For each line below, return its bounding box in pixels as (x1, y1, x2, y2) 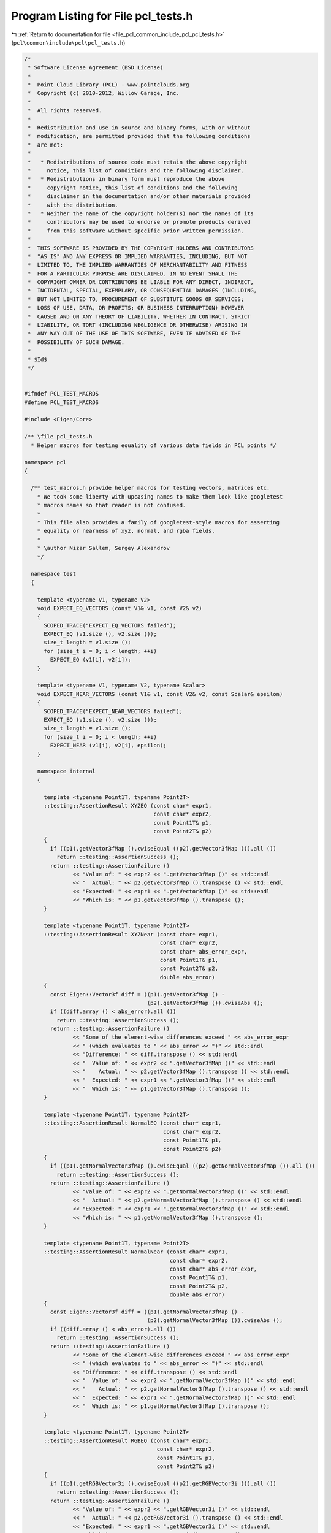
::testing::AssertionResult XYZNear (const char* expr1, (44, 931, 219, 938)
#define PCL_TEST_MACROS (24, 399, 99, 406)
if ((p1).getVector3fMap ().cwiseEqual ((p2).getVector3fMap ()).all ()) (50, 845, 277, 852)
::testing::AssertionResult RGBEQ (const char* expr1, (44, 1437, 212, 1444)
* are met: (28, 141, 64, 148)
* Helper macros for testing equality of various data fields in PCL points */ (31, 442, 277, 449)
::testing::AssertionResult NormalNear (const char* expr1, (44, 1248, 228, 1255)
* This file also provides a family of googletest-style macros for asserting (37, 519, 280, 526)
